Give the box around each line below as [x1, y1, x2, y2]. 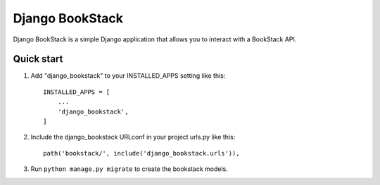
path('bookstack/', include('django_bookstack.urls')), [43, 149, 240, 157]
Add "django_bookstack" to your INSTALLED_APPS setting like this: [30, 71, 226, 80]
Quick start [13, 53, 63, 65]
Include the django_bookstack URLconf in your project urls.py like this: [30, 133, 236, 142]
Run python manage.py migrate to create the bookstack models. [30, 165, 228, 173]
